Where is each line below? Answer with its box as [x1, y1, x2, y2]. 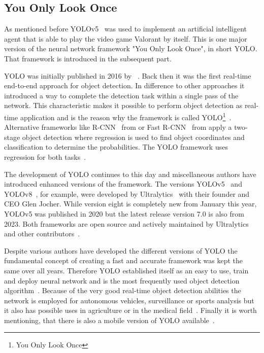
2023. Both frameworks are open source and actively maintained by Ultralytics [4, 218, 249, 229]
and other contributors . [4, 228, 80, 239]
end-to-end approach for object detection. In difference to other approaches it [4, 80, 245, 91]
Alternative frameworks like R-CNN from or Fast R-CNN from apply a [4, 122, 232, 132]
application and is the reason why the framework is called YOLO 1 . [20, 110, 232, 122]
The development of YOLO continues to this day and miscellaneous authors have [4, 168, 256, 179]
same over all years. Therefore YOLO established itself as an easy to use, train [4, 265, 249, 275]
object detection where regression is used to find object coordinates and [22, 131, 245, 142]
